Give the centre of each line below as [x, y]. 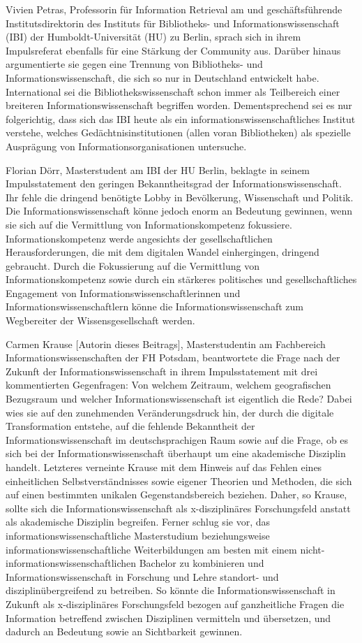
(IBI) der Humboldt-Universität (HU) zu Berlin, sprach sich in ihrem [153, 37]
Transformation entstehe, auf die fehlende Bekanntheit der [130, 426]
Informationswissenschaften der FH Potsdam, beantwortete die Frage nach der [173, 357]
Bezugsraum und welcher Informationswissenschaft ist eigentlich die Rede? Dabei [179, 399]
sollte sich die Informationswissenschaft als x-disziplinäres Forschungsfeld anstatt [178, 508]
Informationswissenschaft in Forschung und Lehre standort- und [142, 576]
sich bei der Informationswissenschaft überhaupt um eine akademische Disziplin [176, 453]
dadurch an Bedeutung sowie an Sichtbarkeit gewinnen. [124, 631]
